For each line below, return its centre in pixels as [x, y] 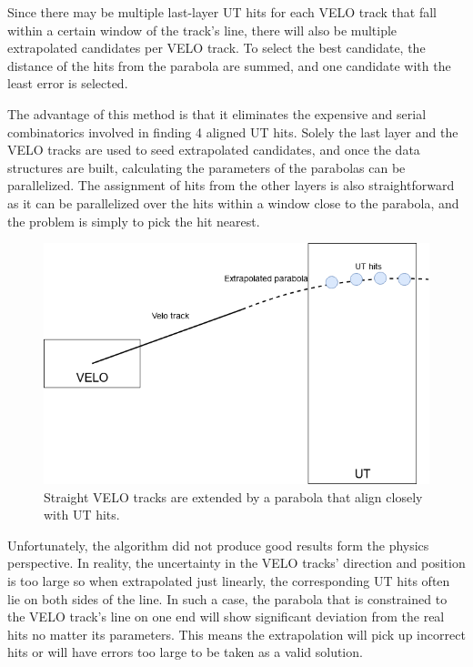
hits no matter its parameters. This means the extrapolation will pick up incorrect [236, 634]
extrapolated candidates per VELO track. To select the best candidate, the [216, 48]
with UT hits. [82, 515]
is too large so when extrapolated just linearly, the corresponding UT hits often [229, 580]
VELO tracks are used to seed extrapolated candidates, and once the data [214, 150]
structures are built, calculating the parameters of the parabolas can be [206, 167]
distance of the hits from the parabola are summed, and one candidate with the [229, 65]
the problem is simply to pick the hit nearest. [134, 221]
